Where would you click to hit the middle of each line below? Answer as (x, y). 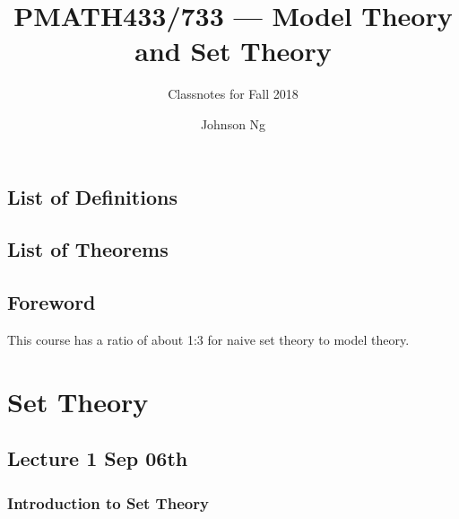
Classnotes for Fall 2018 (233, 94)
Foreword (52, 302)
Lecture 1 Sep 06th (98, 458)
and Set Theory (233, 51)
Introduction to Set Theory (108, 502)
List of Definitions (92, 196)
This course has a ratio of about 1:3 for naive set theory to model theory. (208, 339)
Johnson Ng (233, 123)
